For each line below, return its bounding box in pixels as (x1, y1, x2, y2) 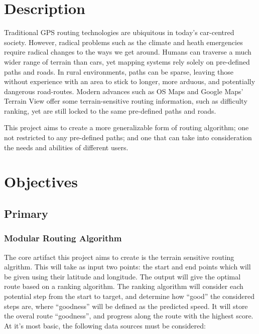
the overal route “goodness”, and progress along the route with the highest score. (4, 310, 253, 321)
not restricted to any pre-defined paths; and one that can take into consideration (4, 132, 252, 143)
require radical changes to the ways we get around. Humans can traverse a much (4, 47, 251, 57)
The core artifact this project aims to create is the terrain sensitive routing (4, 251, 234, 262)
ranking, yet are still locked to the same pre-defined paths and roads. (4, 105, 216, 116)
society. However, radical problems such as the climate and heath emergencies (4, 37, 243, 47)
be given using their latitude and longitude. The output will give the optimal (4, 271, 241, 281)
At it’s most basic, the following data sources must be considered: (4, 320, 206, 330)
